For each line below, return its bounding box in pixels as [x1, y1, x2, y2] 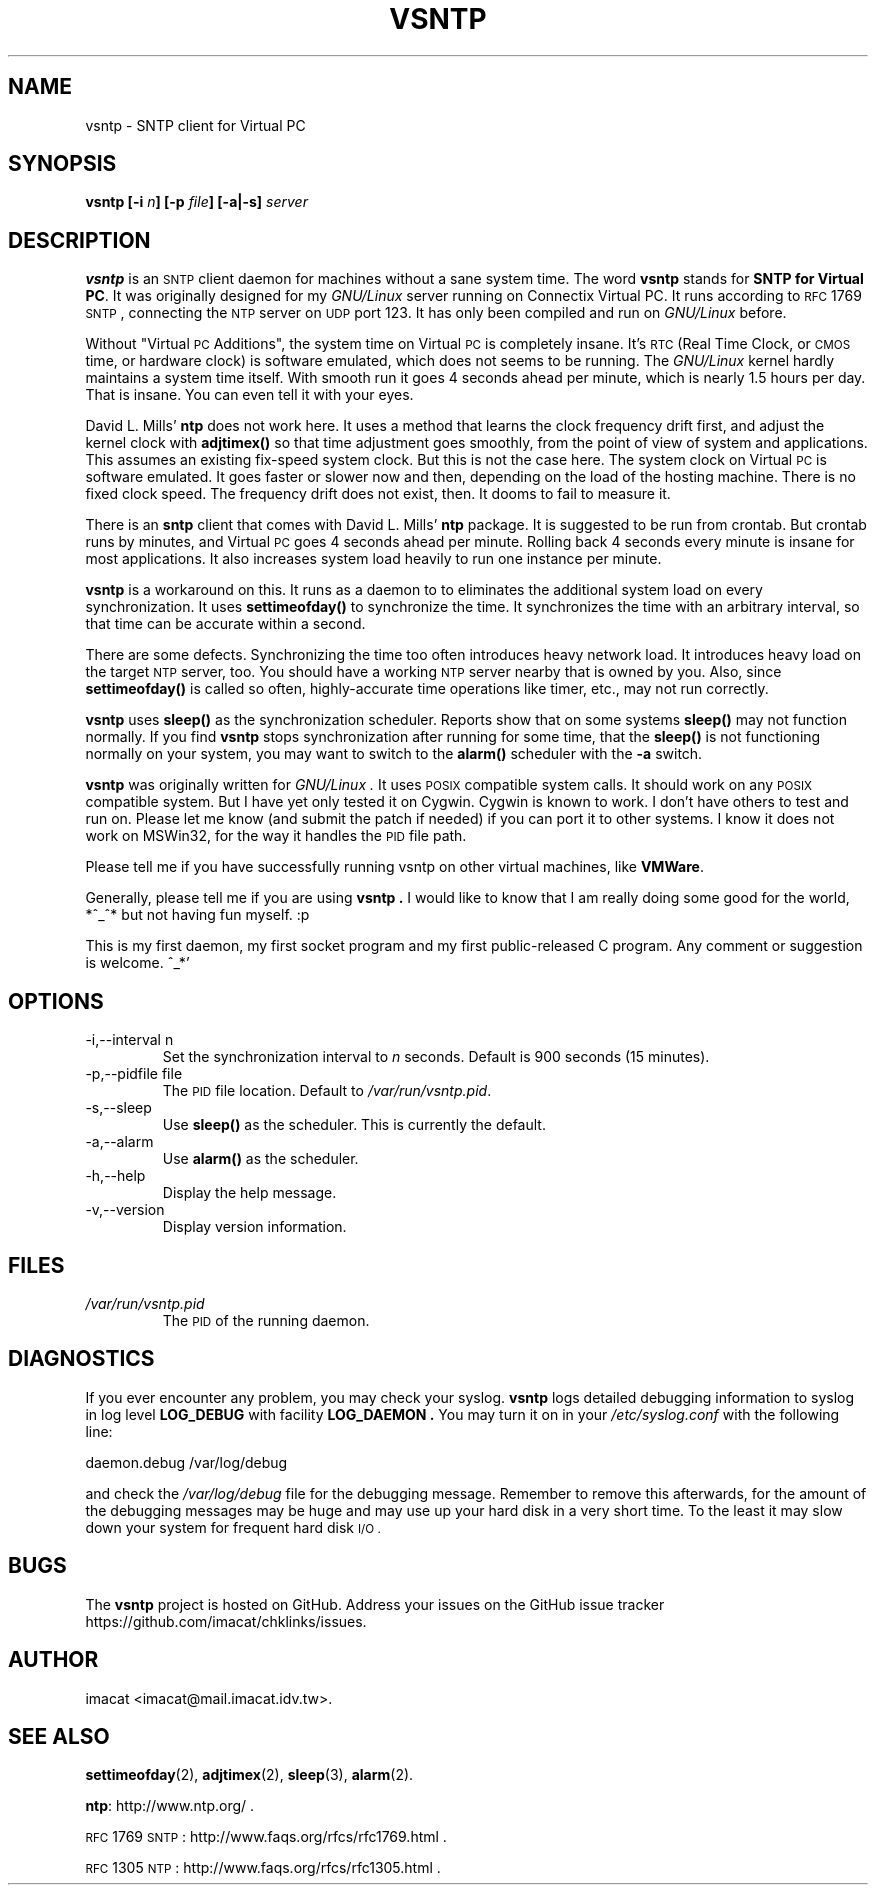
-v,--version [85, 1201, 165, 1219]
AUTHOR [8, 1647, 99, 1673]
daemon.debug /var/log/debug [85, 1453, 288, 1471]
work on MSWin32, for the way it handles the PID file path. [85, 827, 467, 845]
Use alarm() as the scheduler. [162, 1150, 359, 1168]
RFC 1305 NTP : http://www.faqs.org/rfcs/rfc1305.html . [85, 1859, 441, 1877]
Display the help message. [162, 1184, 337, 1202]
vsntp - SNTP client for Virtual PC [85, 116, 306, 134]
